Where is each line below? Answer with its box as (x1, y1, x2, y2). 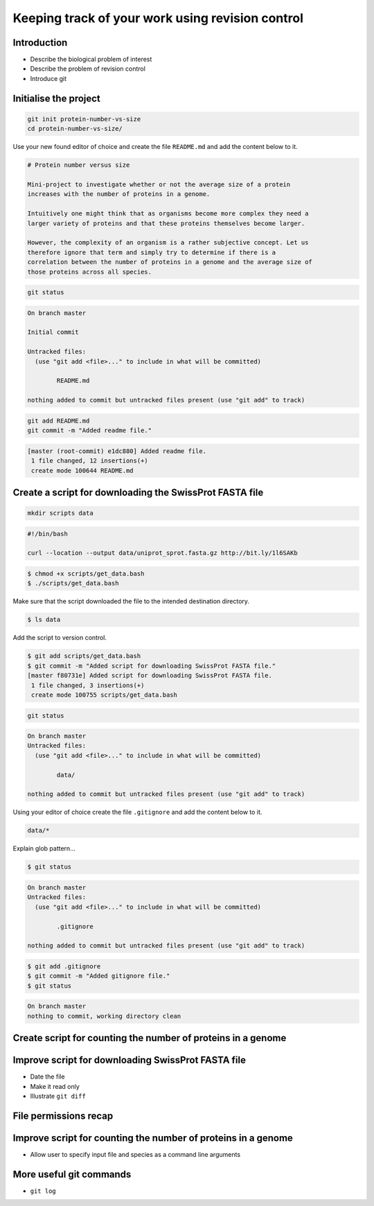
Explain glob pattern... (12, 844, 75, 853)
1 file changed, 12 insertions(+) (31, 457, 148, 465)
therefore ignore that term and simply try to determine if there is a (27, 248, 276, 256)
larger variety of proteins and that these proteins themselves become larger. (27, 219, 305, 227)
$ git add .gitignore (27, 962, 101, 970)
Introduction (12, 37, 68, 48)
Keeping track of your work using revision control (12, 10, 304, 26)
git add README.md (27, 416, 90, 425)
